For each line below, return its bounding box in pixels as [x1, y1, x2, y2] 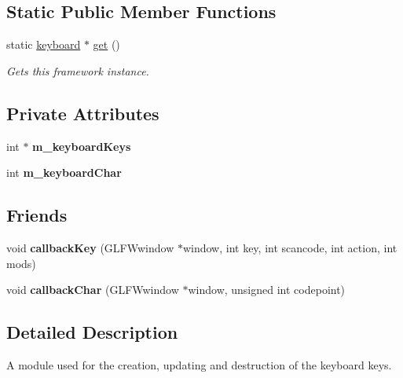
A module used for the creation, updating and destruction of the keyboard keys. [6, 356, 392, 372]
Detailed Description [6, 320, 178, 344]
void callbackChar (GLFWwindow [6, 281, 179, 298]
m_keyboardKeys [32, 138, 131, 154]
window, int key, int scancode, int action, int [182, 239, 398, 255]
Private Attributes [6, 101, 159, 125]
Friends [6, 203, 68, 227]
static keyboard [6, 36, 81, 53]
